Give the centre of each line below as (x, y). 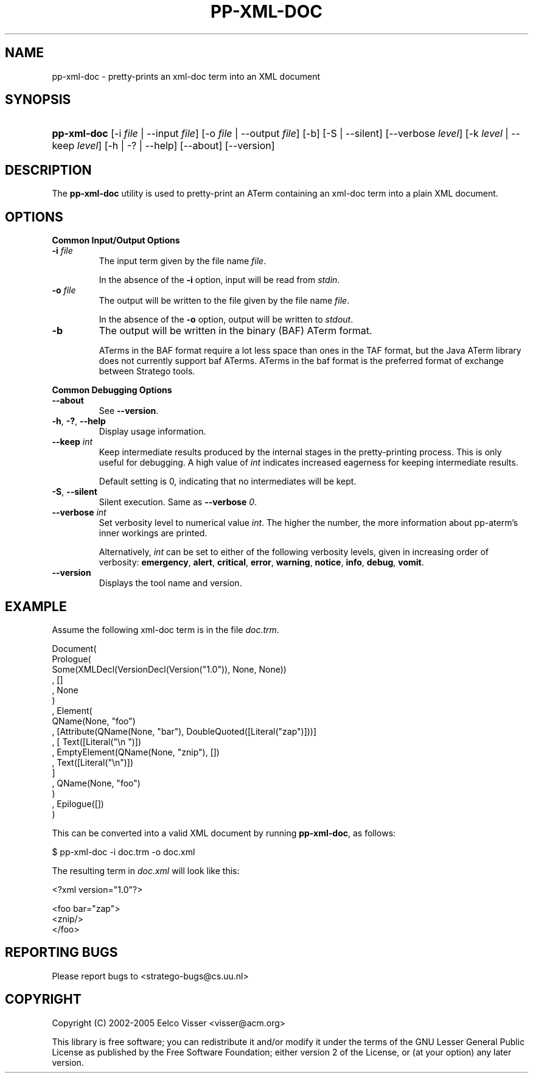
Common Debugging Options (112, 390)
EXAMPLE (36, 606)
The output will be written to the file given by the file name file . (224, 301)
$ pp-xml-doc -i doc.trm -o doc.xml (124, 852)
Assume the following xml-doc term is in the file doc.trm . (165, 629)
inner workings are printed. (153, 533)
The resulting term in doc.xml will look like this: (146, 870)
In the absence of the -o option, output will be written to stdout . (226, 320)
